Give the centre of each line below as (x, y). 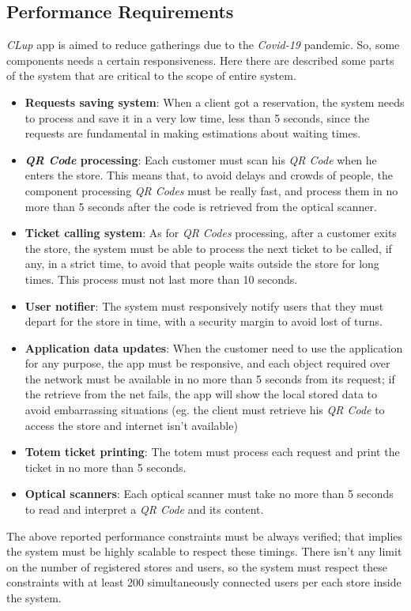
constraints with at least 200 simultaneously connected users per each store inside (204, 582)
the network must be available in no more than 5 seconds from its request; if (210, 378)
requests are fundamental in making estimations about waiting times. (193, 133)
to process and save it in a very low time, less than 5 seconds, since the (197, 117)
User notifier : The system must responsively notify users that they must (204, 305)
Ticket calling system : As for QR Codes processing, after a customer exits (211, 233)
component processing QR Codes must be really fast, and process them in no (211, 190)
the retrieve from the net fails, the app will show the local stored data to (201, 394)
